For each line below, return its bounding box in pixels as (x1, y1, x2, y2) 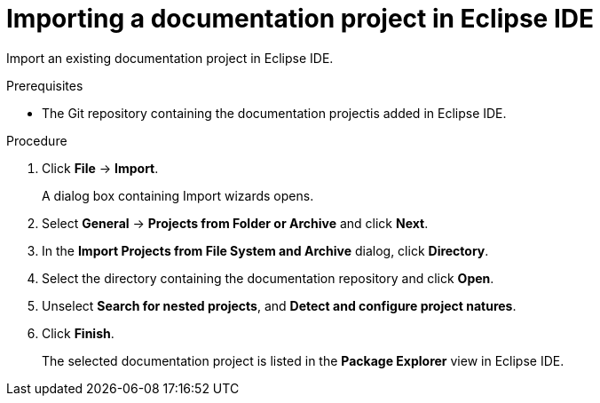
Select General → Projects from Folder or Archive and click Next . (42, 215, 429, 231)
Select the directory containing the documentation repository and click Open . (42, 270, 494, 286)
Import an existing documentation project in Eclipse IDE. (6, 50, 334, 66)
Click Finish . (42, 325, 114, 341)
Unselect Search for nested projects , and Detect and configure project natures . (42, 297, 517, 313)
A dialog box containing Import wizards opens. (42, 187, 314, 203)
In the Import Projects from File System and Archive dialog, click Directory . (42, 242, 489, 258)
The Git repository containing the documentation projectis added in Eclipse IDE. (42, 105, 507, 121)
